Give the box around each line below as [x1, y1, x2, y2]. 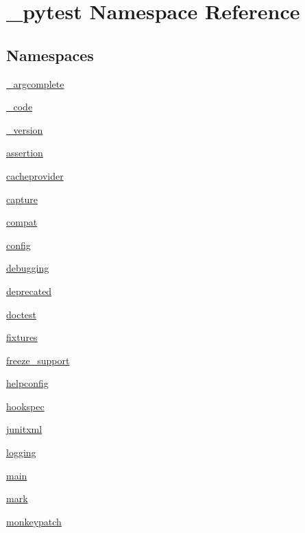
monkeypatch [6, 514, 62, 528]
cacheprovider [6, 168, 64, 182]
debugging [6, 261, 49, 275]
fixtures [6, 330, 38, 344]
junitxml [6, 422, 42, 436]
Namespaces [6, 44, 94, 65]
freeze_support [6, 353, 70, 367]
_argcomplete [6, 76, 64, 91]
